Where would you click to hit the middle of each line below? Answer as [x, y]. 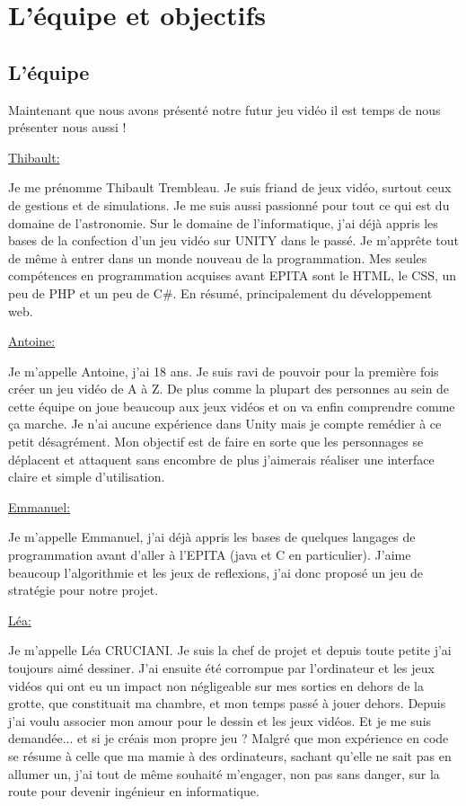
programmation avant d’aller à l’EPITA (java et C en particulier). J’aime [210, 555]
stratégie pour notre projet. [84, 590]
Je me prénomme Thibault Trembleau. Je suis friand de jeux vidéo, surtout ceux [230, 187]
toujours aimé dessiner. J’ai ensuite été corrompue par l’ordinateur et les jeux [221, 668]
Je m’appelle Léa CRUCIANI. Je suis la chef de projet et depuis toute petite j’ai [230, 650]
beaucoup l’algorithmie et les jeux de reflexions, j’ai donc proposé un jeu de [215, 572]
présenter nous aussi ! [67, 127]
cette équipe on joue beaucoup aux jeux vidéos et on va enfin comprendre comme [232, 406]
